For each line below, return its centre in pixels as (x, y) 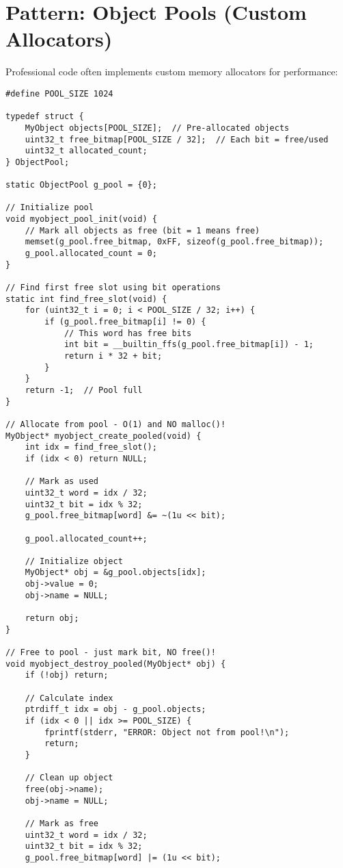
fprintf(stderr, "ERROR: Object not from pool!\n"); (167, 732)
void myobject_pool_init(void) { (81, 219)
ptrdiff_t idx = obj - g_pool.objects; (115, 710)
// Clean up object (69, 778)
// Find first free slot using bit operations (113, 288)
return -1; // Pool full (84, 390)
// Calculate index (69, 698)
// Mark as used (62, 482)
